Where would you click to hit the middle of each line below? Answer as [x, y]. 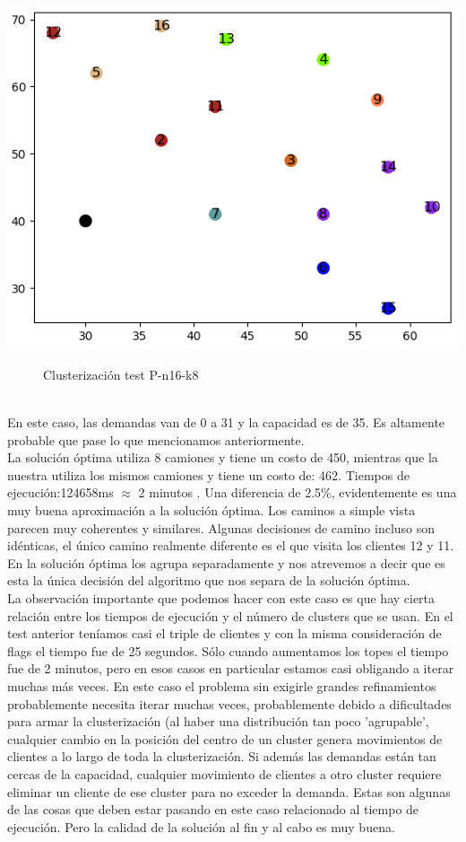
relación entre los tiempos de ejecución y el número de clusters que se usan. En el [230, 615]
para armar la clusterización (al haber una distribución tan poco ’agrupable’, [218, 721]
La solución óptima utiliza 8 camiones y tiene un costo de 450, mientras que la [223, 457]
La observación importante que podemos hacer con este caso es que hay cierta [221, 597]
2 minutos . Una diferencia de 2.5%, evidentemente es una [298, 492]
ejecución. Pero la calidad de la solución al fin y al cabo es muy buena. [201, 826]
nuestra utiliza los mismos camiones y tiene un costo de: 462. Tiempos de [208, 474]
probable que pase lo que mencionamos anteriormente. [156, 439]
